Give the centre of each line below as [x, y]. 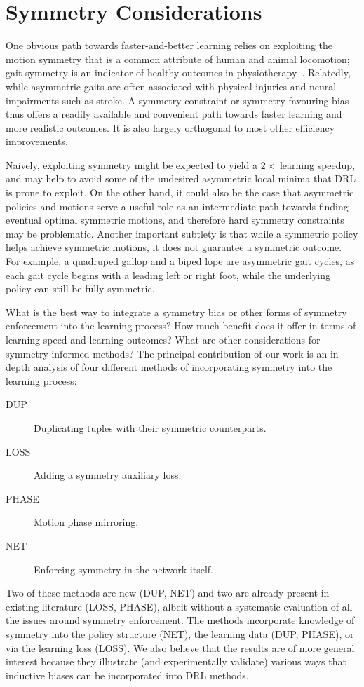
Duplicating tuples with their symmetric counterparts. [150, 427]
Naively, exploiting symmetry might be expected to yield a [132, 164]
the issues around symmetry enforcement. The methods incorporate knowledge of [180, 620]
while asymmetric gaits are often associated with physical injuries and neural [171, 86]
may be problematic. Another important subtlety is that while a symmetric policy [182, 233]
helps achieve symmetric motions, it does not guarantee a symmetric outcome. [174, 247]
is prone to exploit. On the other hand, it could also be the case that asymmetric [180, 192]
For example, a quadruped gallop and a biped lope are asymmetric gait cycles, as [180, 261]
